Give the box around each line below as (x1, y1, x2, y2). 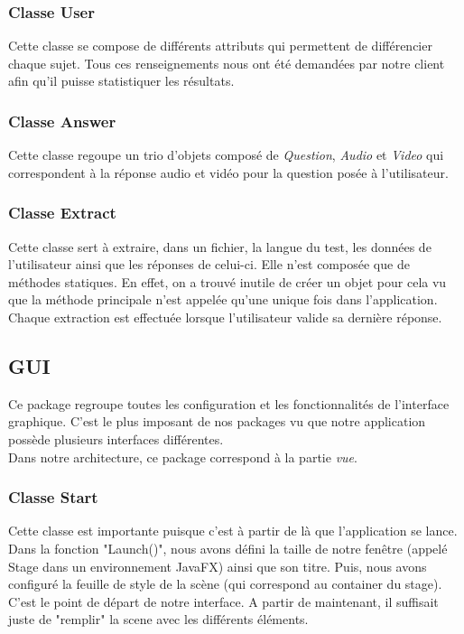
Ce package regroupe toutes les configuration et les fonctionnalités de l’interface (8, 394, 450, 413)
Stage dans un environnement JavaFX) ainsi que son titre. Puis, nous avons (8, 556, 427, 575)
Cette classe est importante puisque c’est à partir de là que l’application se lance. (8, 521, 458, 540)
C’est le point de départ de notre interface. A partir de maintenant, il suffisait (8, 592, 439, 611)
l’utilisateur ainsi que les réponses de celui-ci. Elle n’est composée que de (8, 255, 410, 274)
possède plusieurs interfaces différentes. (8, 429, 224, 448)
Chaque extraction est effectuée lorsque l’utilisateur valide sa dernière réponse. (8, 308, 442, 326)
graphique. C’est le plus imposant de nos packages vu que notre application (8, 412, 426, 431)
